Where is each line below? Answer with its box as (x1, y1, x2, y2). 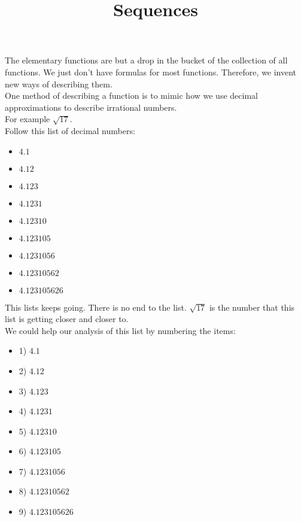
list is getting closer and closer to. (5, 312, 129, 325)
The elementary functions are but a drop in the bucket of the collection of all (5, 54, 288, 66)
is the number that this (209, 301, 295, 313)
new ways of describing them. (5, 77, 113, 90)
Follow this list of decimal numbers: (5, 124, 135, 136)
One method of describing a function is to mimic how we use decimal (5, 89, 258, 102)
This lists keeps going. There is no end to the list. (5, 301, 187, 313)
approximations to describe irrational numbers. (5, 101, 177, 113)
